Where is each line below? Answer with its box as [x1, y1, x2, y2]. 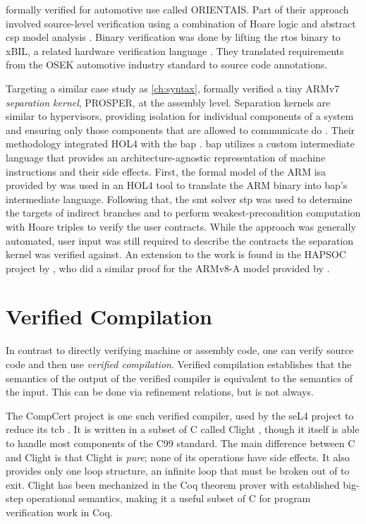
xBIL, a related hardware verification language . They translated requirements [6, 43, 344, 58]
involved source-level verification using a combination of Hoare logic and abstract [6, 16, 356, 30]
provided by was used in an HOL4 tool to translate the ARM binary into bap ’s [6, 178, 348, 193]
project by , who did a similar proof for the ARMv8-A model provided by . [6, 260, 330, 275]
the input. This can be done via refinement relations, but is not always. [6, 384, 314, 399]
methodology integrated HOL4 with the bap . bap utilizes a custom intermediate [6, 136, 355, 151]
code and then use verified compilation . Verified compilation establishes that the [6, 357, 352, 371]
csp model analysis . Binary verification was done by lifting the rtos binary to [6, 30, 341, 44]
